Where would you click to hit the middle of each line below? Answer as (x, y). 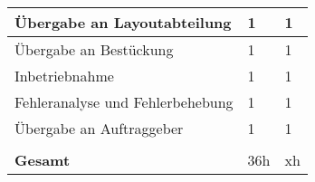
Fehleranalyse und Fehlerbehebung (124, 102)
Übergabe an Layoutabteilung (123, 22)
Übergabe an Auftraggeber (99, 128)
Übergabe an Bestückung (94, 49)
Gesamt (43, 160)
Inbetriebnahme (64, 76)
